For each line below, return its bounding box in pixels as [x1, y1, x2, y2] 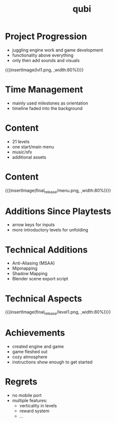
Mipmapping [12, 265, 38, 272]
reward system [19, 408, 50, 414]
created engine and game [12, 343, 64, 350]
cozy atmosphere [12, 354, 48, 360]
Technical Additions [5, 244, 88, 255]
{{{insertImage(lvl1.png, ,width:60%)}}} [5, 67, 84, 73]
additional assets [12, 154, 46, 160]
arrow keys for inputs [12, 222, 55, 228]
